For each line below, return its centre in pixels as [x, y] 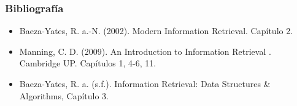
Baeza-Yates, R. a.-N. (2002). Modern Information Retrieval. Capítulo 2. [156, 31]
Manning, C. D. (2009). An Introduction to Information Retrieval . [145, 51]
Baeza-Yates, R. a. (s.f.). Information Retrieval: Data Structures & [145, 83]
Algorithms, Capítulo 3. [64, 95]
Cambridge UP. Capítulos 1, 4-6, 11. [88, 63]
